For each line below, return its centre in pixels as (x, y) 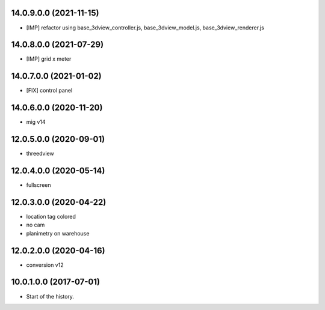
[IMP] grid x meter (49, 59)
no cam (36, 225)
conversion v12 (45, 265)
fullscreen (39, 185)
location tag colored (51, 216)
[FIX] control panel (49, 91)
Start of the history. (50, 296)
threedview (40, 154)
